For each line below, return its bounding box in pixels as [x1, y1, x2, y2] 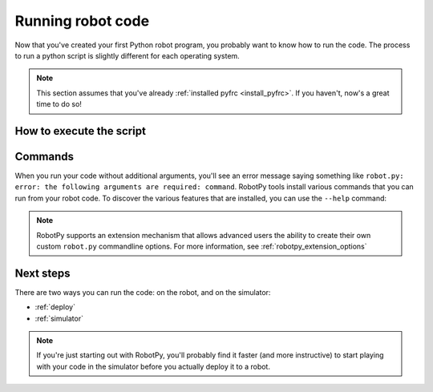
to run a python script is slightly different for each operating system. [14, 51, 240, 60]
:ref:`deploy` [34, 302, 76, 312]
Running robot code [14, 12, 150, 30]
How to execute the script [14, 124, 146, 138]
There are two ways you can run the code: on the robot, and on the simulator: [14, 287, 271, 297]
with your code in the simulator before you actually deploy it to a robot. [36, 362, 270, 371]
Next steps [14, 266, 71, 280]
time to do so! [36, 99, 82, 109]
